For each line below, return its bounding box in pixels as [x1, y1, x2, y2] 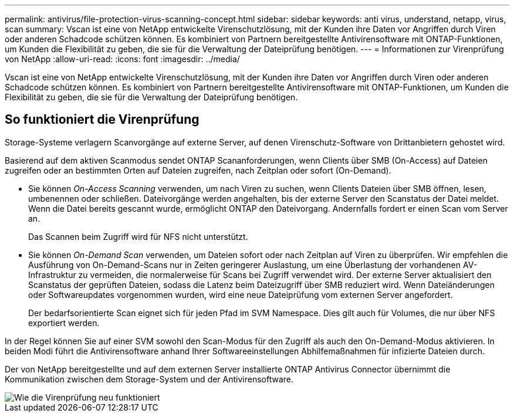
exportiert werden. [28, 317, 100, 328]
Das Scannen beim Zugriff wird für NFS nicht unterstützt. [28, 231, 248, 242]
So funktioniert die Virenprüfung [5, 112, 199, 127]
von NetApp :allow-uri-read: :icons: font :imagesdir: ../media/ [5, 54, 240, 64]
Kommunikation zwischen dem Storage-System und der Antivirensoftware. [5, 374, 294, 384]
